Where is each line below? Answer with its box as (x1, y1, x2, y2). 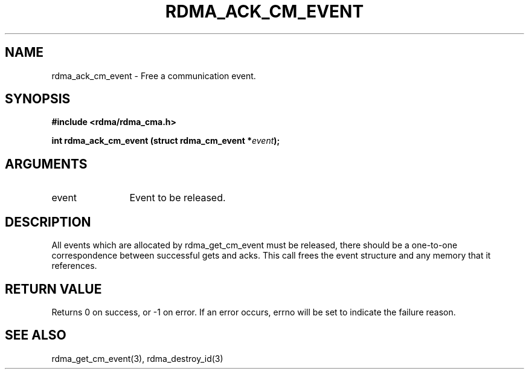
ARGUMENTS (5, 156, 88, 172)
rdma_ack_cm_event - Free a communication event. (51, 70, 256, 81)
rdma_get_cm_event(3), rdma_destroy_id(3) (51, 353, 223, 364)
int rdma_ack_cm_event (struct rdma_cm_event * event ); (51, 135, 280, 146)
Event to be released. (129, 192, 226, 204)
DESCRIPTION (5, 214, 91, 230)
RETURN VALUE (5, 281, 102, 297)
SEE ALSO (5, 327, 66, 343)
